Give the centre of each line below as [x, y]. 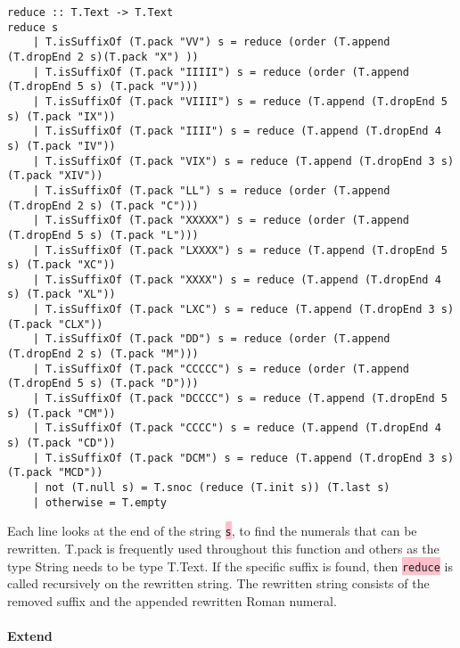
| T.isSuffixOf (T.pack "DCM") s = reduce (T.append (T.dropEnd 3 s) [243, 458]
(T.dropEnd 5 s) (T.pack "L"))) [103, 235]
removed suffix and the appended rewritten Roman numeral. [172, 600]
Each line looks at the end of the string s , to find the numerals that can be [212, 531]
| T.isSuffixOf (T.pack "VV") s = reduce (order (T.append [211, 42]
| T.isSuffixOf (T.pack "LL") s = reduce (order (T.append [211, 190]
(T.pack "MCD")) [55, 473]
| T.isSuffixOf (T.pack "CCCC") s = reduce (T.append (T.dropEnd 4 [237, 428]
